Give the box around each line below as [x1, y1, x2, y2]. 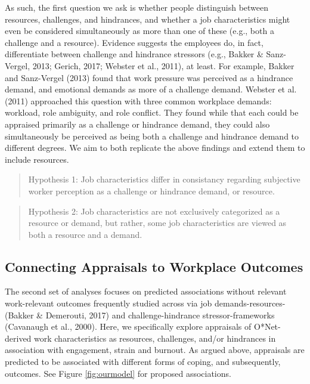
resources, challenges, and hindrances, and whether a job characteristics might [5, 13, 290, 25]
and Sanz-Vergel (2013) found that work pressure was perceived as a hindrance [5, 71, 293, 83]
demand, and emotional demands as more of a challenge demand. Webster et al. [5, 83, 297, 95]
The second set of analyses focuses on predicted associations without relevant [5, 285, 287, 298]
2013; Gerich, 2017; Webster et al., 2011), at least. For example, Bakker [32, 59, 294, 72]
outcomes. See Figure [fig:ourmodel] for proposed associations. [5, 367, 231, 379]
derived [5, 332, 32, 344]
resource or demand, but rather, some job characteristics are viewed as [28, 216, 287, 229]
